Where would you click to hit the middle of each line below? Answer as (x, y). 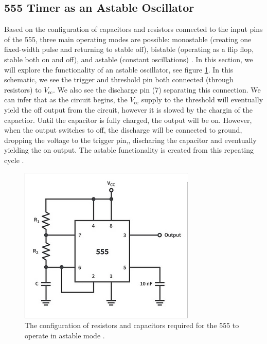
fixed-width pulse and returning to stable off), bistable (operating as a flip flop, (129, 49)
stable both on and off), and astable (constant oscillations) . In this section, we (129, 59)
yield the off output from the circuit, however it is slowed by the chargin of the (128, 109)
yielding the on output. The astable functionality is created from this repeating (129, 150)
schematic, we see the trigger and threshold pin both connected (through (119, 79)
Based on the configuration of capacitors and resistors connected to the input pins (133, 29)
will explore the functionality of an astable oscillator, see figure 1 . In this (119, 69)
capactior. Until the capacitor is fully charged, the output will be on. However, (128, 120)
